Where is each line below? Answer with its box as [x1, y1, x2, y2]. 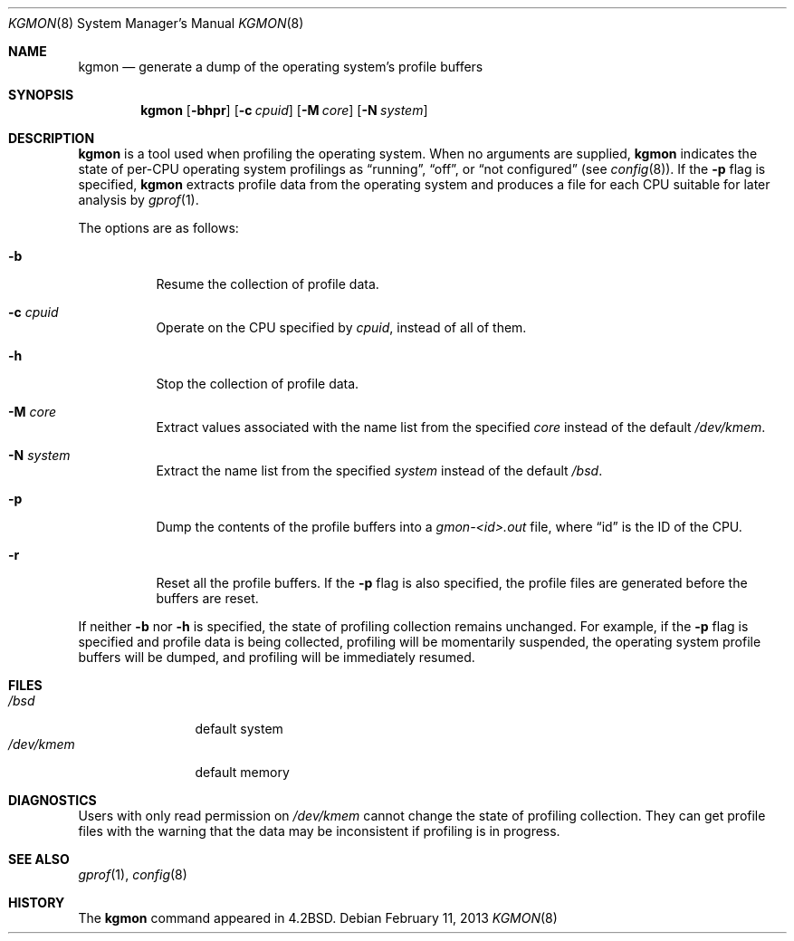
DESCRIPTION [8, 130, 95, 146]
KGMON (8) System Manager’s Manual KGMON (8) [8, 15, 304, 31]
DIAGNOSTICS [8, 792, 97, 808]
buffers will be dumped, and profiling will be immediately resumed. [78, 649, 475, 665]
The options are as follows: [78, 220, 239, 235]
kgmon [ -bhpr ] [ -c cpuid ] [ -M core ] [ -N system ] [140, 102, 428, 118]
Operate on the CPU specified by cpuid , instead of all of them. [156, 320, 527, 335]
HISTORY [8, 895, 65, 910]
